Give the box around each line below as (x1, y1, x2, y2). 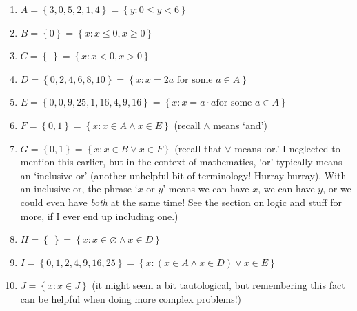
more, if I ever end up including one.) (20, 208, 178, 223)
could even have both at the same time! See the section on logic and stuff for (20, 194, 343, 209)
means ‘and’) (213, 117, 267, 132)
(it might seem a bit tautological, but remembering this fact (92, 278, 345, 292)
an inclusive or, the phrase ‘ (20, 181, 138, 196)
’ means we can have (163, 181, 249, 196)
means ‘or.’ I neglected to (234, 141, 340, 155)
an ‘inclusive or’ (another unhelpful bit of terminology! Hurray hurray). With (20, 168, 347, 182)
